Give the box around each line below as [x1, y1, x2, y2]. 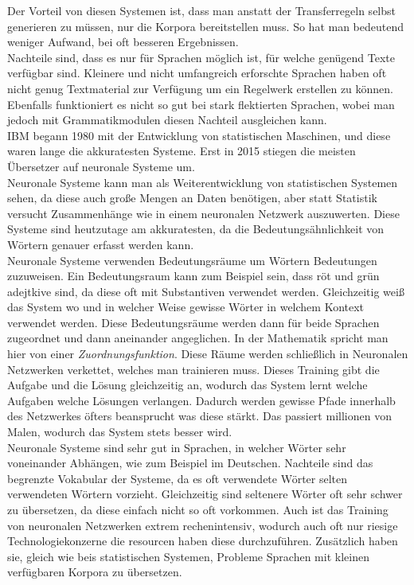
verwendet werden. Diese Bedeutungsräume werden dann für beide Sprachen [7, 314, 380, 330]
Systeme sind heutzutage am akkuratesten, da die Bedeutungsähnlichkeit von [7, 220, 385, 237]
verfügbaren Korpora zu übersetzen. [7, 564, 182, 580]
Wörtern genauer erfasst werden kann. [7, 236, 194, 252]
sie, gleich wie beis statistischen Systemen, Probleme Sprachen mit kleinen [7, 548, 369, 564]
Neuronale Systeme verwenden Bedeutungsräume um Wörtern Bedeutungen [7, 252, 377, 268]
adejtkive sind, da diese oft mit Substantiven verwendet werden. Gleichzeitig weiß [7, 283, 404, 299]
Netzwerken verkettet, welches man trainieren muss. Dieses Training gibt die [7, 361, 380, 377]
